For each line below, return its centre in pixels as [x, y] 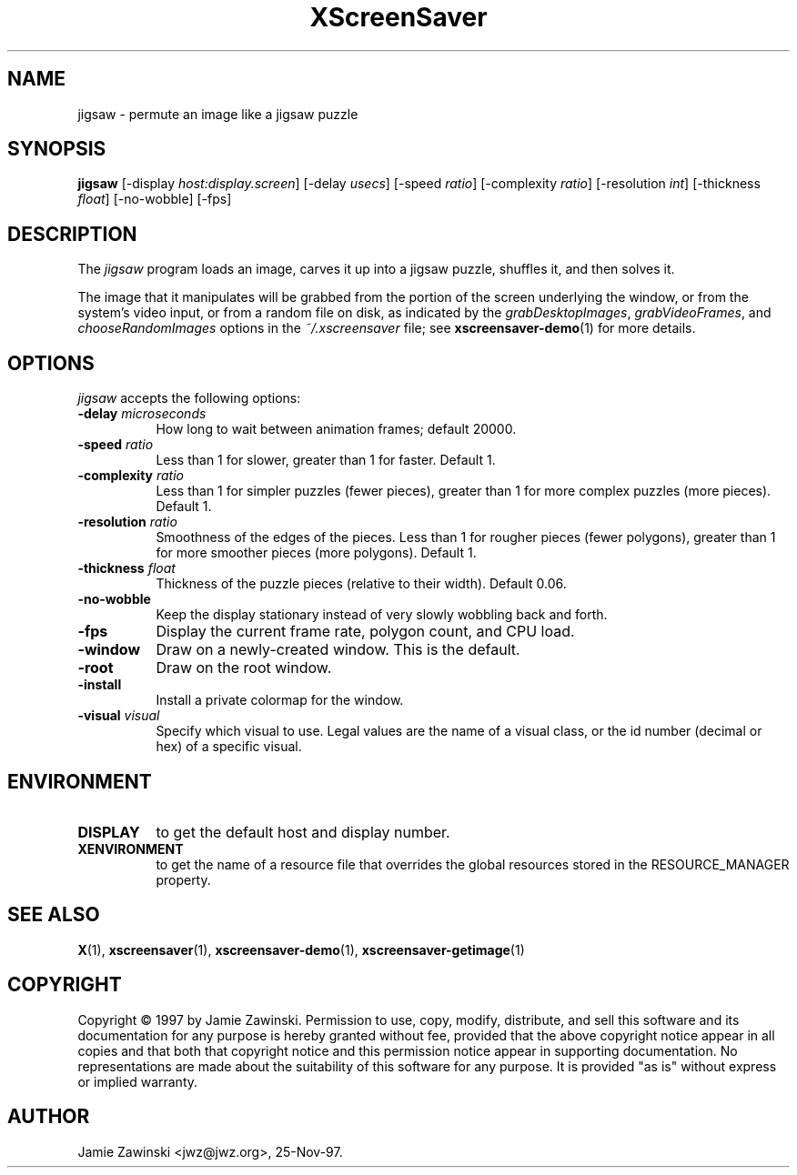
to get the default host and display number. [303, 832]
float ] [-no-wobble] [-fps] [155, 199]
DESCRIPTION [72, 234]
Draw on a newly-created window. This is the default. [338, 650]
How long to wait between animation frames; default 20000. [336, 429]
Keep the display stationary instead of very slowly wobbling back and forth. [382, 615]
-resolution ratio [127, 522]
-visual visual [119, 716]
